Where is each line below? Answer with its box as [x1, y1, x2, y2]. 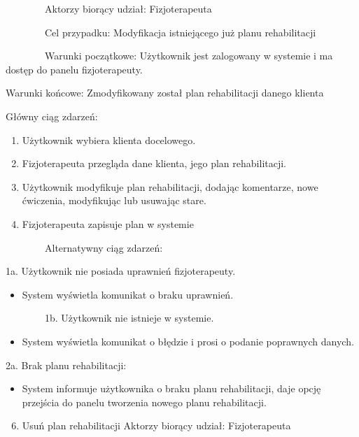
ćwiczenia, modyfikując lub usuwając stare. [22, 193, 206, 208]
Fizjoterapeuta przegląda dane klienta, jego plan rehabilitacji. [22, 156, 286, 171]
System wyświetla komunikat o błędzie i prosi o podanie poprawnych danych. [22, 334, 354, 348]
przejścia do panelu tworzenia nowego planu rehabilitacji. [22, 394, 267, 409]
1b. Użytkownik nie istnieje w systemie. [44, 310, 214, 325]
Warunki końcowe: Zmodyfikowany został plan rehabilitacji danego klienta [6, 85, 324, 100]
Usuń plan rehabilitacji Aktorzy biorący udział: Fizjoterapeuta [22, 418, 291, 433]
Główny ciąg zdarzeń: [6, 108, 98, 123]
